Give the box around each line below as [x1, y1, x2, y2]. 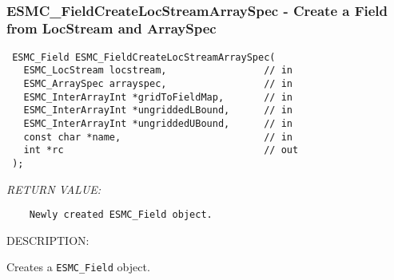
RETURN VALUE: [6, 180, 101, 197]
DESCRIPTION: [6, 231, 90, 248]
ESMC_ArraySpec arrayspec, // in [23, 78, 293, 90]
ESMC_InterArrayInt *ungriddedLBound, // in [23, 105, 293, 116]
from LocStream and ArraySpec [6, 18, 217, 38]
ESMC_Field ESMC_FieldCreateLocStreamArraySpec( [12, 51, 276, 63]
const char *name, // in [23, 131, 293, 143]
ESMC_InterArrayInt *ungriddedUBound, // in [23, 118, 293, 130]
